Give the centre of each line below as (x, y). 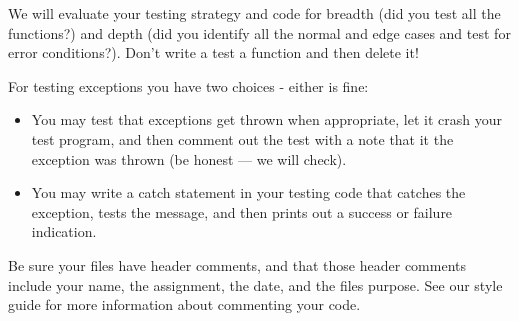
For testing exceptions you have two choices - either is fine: (188, 85)
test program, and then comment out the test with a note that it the (242, 138)
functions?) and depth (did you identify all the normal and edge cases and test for (259, 32)
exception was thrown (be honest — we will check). (189, 158)
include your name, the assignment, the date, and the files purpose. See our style (255, 284)
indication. (64, 231)
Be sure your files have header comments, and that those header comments (237, 264)
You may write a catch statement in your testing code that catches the (248, 192)
